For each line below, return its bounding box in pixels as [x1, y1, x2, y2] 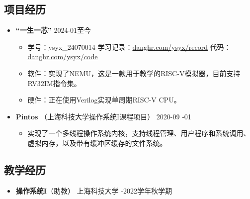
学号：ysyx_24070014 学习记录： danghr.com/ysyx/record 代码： [27, 41, 231, 52]
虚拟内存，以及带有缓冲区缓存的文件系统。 [27, 137, 167, 148]
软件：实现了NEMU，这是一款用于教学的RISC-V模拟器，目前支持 [27, 68, 241, 78]
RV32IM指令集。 [27, 78, 81, 88]
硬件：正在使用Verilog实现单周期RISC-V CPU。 [27, 95, 181, 105]
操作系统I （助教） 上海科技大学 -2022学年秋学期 [15, 185, 172, 196]
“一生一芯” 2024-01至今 [15, 25, 91, 35]
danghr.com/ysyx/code [27, 51, 98, 62]
